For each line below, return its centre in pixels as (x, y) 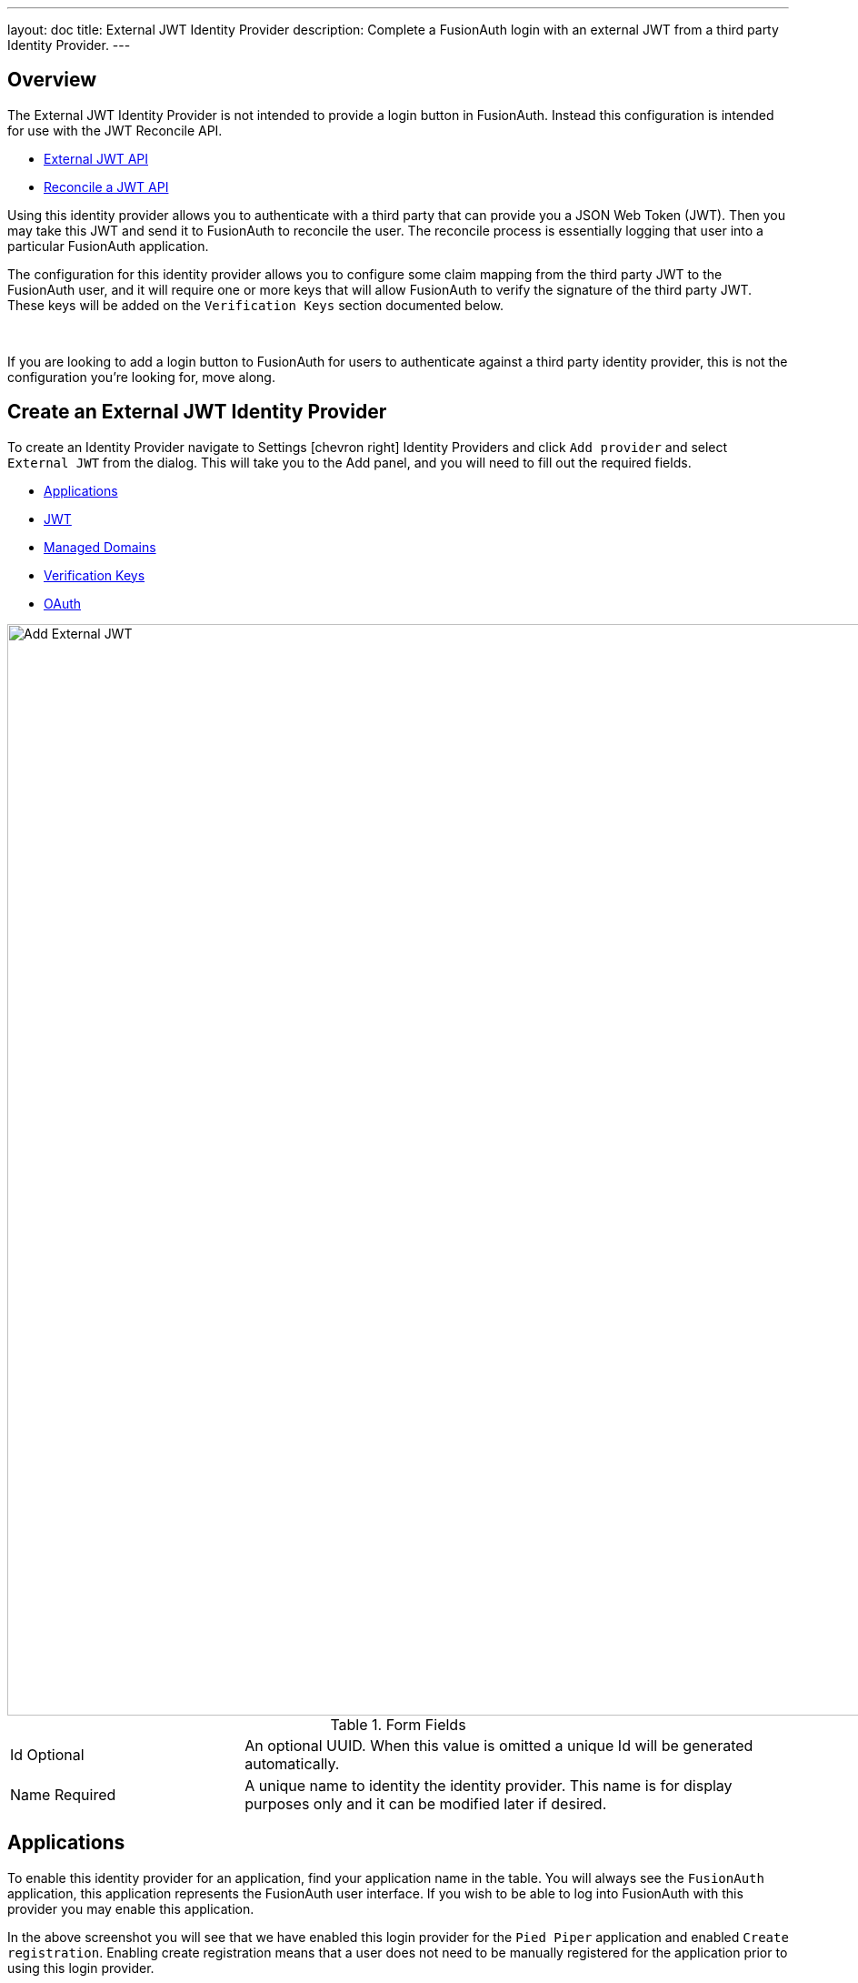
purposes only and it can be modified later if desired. (426, 1803)
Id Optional (47, 1754)
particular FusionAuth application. (108, 246)
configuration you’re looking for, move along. (141, 377)
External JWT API (96, 158)
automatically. (292, 1763)
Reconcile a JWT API (106, 186)
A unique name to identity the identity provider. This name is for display (489, 1785)
